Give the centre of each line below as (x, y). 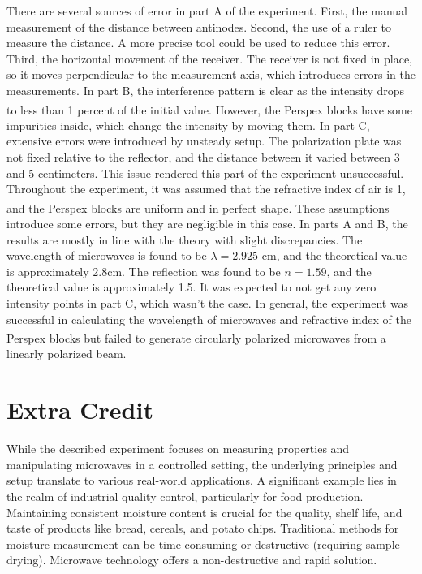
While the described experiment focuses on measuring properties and (178, 449)
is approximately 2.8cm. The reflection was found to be (144, 271)
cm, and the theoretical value (334, 255)
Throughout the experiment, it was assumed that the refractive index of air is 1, (206, 189)
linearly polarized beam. (67, 354)
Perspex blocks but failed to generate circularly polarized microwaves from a (196, 337)
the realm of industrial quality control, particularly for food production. (185, 496)
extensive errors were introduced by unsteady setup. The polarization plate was (204, 141)
